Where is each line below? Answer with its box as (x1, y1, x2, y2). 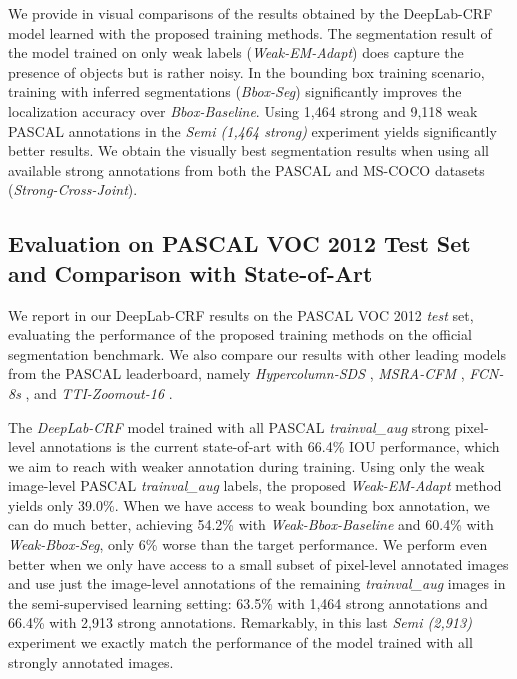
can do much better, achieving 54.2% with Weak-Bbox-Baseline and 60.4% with (8, 514, 494, 535)
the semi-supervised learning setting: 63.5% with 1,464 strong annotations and (8, 592, 488, 613)
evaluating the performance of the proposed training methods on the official (8, 324, 472, 345)
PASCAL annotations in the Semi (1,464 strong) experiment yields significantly (8, 120, 497, 141)
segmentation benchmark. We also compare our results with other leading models (8, 343, 506, 364)
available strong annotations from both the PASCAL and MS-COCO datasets (8, 159, 485, 180)
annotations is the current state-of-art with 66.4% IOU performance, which (39, 436, 500, 457)
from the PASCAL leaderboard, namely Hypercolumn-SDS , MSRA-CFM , (8, 363, 465, 384)
